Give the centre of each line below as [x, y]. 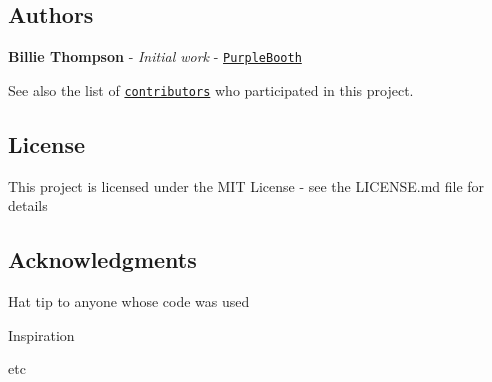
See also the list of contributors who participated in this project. [211, 89]
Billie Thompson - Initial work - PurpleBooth [155, 56]
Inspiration [41, 334]
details [28, 205]
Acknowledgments [102, 259]
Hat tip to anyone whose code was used [129, 301]
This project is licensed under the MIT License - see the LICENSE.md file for [246, 185]
